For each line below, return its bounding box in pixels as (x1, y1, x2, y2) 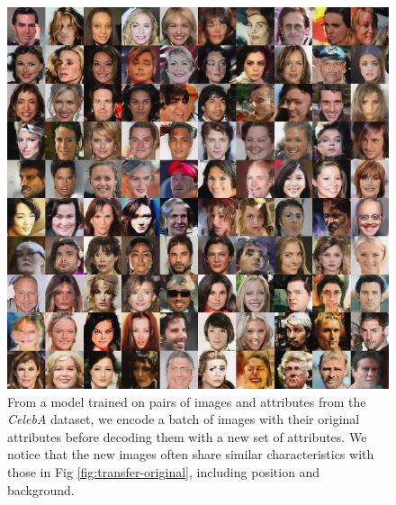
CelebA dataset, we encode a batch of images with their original (7, 410, 360, 428)
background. (7, 480, 75, 499)
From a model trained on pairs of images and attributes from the (7, 392, 366, 410)
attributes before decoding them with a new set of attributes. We (7, 427, 367, 446)
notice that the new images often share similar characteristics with (7, 445, 374, 464)
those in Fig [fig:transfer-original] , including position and (7, 462, 320, 481)
